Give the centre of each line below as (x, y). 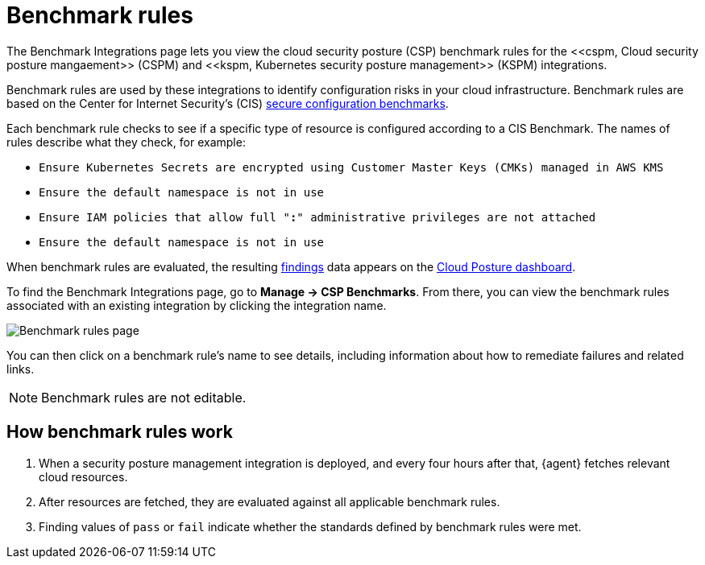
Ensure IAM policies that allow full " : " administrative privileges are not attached (317, 217)
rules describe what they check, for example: (126, 142)
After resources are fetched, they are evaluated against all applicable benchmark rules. (270, 501)
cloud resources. (83, 476)
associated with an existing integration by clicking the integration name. (197, 305)
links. (21, 369)
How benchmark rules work (120, 432)
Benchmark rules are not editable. (144, 397)
